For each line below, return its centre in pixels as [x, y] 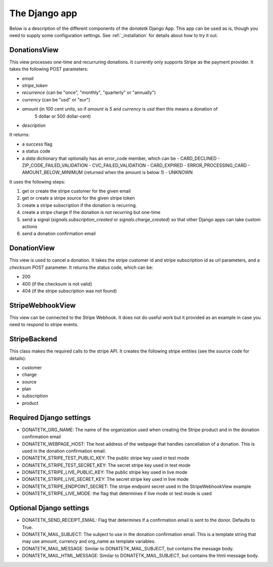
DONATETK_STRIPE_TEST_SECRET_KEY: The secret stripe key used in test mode [106, 465]
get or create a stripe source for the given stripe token [78, 198]
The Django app [43, 13]
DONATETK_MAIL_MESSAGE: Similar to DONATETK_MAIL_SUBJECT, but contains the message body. [128, 548]
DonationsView [34, 50]
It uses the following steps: [37, 182]
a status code [36, 151]
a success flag [37, 144]
